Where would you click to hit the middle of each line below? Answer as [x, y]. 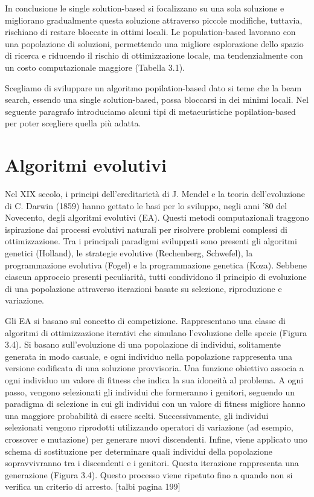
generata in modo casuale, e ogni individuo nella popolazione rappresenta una [149, 356]
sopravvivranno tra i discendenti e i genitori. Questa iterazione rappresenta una [152, 463]
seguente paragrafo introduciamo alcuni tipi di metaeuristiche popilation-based [150, 111]
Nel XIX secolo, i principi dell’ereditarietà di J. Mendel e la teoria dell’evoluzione [155, 194]
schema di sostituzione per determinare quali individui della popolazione [139, 451]
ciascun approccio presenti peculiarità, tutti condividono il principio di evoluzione [156, 277]
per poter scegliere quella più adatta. [73, 123]
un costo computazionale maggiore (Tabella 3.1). [95, 67]
